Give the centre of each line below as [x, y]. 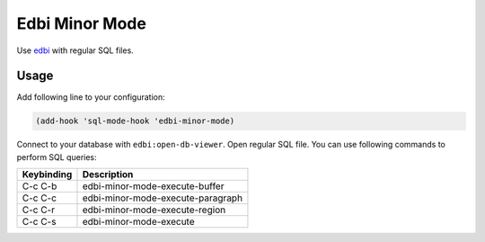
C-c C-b [40, 186]
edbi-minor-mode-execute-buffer [153, 186]
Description [108, 175]
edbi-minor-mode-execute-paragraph [162, 198]
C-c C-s [39, 222]
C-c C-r [39, 210]
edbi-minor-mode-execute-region [154, 210]
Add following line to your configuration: [91, 97]
